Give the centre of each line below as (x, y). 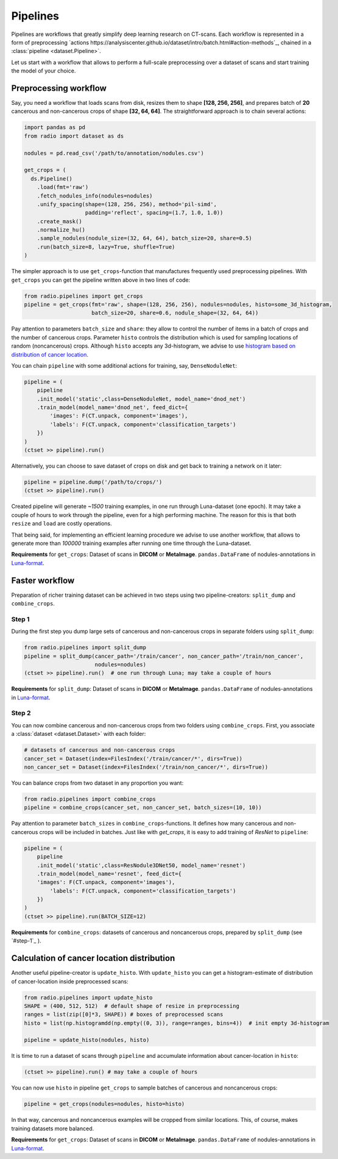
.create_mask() (59, 221)
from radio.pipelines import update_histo (88, 997)
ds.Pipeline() (52, 179)
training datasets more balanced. (53, 1129)
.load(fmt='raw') (63, 187)
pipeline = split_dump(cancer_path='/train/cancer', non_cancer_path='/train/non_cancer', (164, 656)
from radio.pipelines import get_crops (83, 296)
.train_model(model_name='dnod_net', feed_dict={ (112, 408)
